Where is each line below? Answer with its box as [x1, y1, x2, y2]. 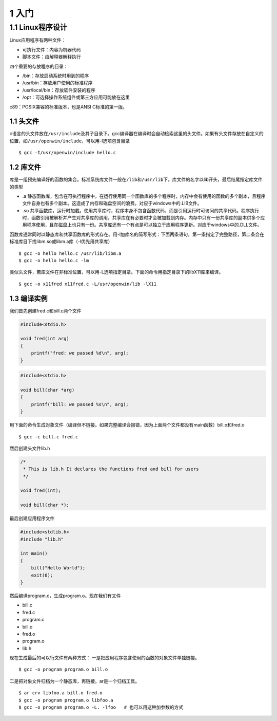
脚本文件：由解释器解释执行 [22, 54, 81, 60]
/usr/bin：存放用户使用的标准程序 [22, 80, 93, 86]
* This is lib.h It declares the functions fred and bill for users [23, 466, 199, 472]
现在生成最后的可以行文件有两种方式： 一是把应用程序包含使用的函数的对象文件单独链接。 [9, 655, 200, 661]
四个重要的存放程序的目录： [9, 63, 68, 69]
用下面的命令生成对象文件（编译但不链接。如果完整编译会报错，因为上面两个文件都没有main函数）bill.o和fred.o [9, 422, 245, 428]
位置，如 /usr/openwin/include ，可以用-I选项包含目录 [9, 138, 130, 144]
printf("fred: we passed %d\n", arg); [31, 350, 129, 356]
